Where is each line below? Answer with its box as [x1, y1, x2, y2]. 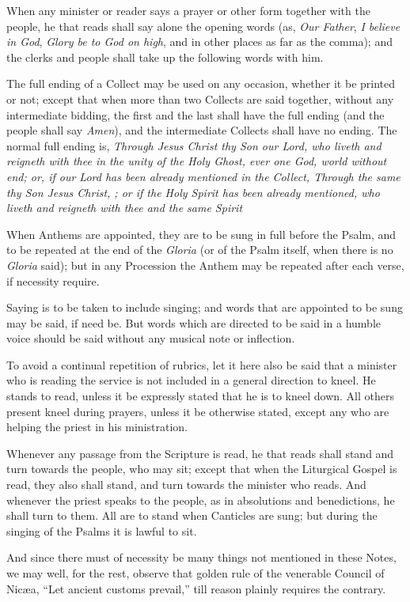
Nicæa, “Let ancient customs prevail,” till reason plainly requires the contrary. [6, 580, 386, 596]
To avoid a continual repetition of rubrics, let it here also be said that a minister [6, 356, 397, 373]
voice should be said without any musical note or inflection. [6, 330, 295, 346]
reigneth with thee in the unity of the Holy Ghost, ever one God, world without [6, 153, 387, 169]
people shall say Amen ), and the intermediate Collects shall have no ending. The [6, 122, 397, 138]
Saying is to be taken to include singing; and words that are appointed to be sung [6, 299, 403, 316]
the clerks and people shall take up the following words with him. [6, 48, 324, 65]
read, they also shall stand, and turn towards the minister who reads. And [6, 476, 366, 493]
